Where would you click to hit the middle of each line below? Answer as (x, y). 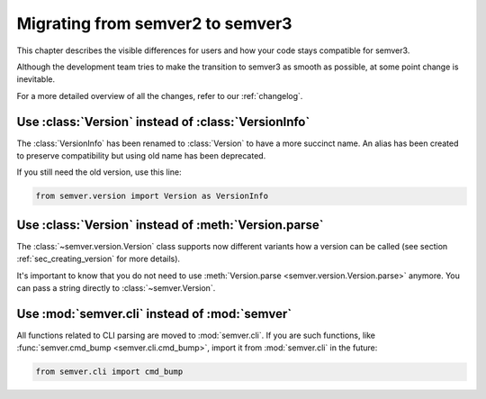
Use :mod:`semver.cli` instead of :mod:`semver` (154, 314)
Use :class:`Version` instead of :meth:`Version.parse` (170, 225)
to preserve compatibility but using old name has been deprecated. (141, 156)
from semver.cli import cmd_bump (109, 372)
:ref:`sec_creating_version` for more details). (98, 259)
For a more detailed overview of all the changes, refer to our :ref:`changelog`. (160, 95)
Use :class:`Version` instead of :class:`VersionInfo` (163, 122)
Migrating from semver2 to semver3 (154, 23)
